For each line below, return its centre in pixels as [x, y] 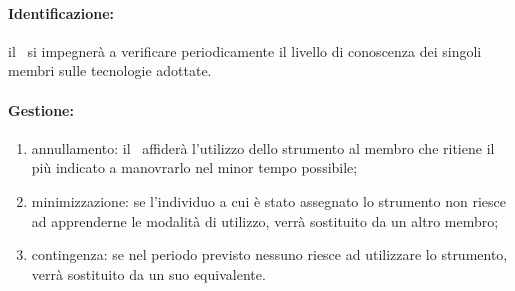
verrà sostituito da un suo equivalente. [148, 273]
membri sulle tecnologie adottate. [110, 70]
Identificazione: [61, 12]
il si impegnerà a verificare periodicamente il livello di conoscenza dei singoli [245, 50]
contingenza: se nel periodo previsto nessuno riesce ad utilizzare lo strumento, [269, 254]
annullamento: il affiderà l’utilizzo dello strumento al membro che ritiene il [263, 147]
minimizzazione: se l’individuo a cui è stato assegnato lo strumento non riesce [268, 200]
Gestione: [41, 109]
